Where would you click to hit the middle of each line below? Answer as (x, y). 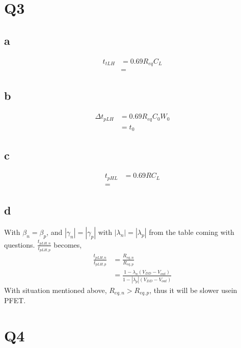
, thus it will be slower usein (193, 290)
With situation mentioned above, (56, 290)
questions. (20, 244)
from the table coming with (192, 232)
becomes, (68, 244)
